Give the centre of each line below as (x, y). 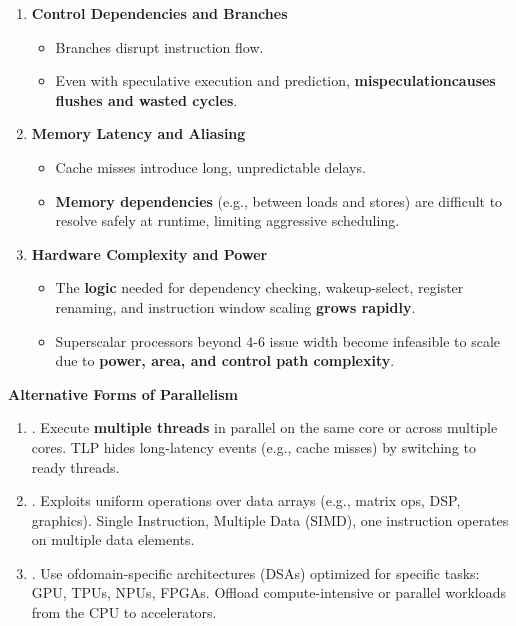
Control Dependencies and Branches (159, 13)
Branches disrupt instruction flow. (159, 46)
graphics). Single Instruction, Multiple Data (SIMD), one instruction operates (270, 519)
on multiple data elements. (113, 539)
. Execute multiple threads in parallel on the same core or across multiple (264, 427)
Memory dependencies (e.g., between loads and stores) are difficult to (279, 200)
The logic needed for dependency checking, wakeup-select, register (259, 287)
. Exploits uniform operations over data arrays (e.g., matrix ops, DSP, (246, 500)
